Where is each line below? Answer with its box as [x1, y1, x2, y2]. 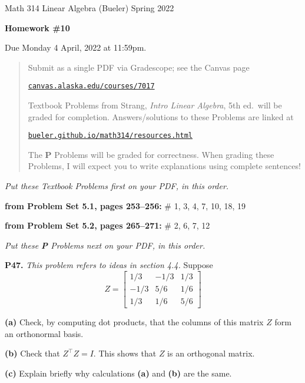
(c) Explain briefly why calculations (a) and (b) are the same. [5, 367, 232, 379]
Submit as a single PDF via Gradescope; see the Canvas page [28, 61, 250, 73]
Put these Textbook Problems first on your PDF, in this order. [5, 180, 229, 192]
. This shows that [93, 347, 157, 359]
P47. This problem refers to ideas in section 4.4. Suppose [5, 259, 213, 271]
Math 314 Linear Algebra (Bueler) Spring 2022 [5, 2, 174, 14]
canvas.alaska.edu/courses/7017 [28, 82, 155, 91]
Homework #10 [5, 21, 70, 34]
